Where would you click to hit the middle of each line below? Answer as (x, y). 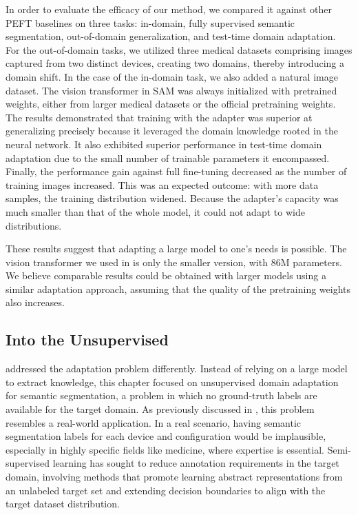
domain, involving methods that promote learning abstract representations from (174, 477)
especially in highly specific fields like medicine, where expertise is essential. (165, 449)
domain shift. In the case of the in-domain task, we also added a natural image (172, 76)
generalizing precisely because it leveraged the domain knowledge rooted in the (172, 131)
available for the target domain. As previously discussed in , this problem (160, 409)
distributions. (34, 225)
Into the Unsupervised (87, 340)
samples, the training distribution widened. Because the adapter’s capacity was (172, 198)
